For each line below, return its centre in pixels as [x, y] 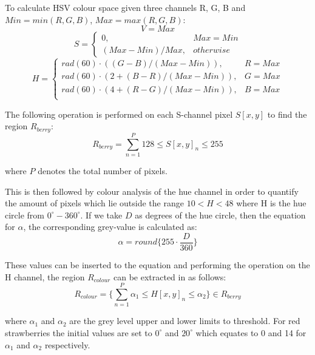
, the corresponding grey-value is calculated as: [110, 227]
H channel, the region [45, 276]
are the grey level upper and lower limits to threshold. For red [185, 321]
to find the [287, 114]
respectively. [67, 344]
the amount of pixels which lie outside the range [94, 203]
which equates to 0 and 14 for [251, 332]
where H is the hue [271, 203]
